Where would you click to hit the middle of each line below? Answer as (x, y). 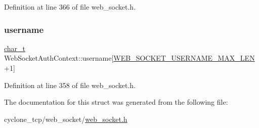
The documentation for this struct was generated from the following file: (116, 102)
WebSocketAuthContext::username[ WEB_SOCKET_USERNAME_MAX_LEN (129, 58)
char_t (15, 48)
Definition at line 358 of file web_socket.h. (70, 85)
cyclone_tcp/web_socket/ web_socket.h (66, 119)
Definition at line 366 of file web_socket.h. (70, 7)
